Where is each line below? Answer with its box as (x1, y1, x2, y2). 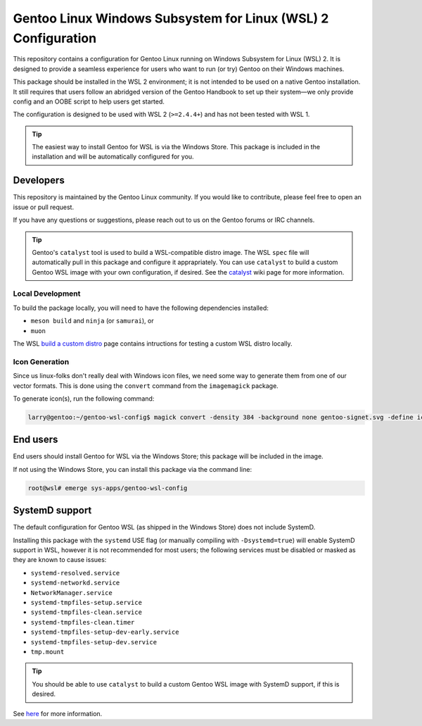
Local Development (13, 289, 81, 299)
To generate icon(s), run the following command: (13, 394, 155, 403)
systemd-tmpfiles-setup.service (30, 599, 142, 607)
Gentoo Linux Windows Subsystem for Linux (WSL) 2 (13, 11, 329, 26)
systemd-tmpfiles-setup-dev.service (30, 638, 158, 646)
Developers (13, 175, 65, 187)
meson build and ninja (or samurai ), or (30, 317, 154, 325)
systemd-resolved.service (30, 569, 120, 577)
